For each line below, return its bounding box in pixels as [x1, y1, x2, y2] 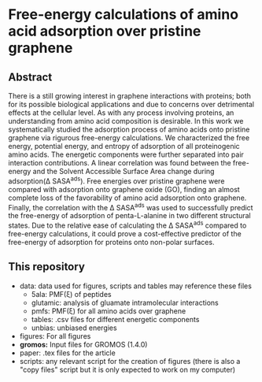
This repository [8, 260, 85, 273]
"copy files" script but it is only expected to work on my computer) [19, 365, 236, 374]
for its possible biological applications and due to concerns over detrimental [8, 100, 255, 109]
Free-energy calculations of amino [8, 6, 238, 24]
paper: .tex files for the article [19, 348, 116, 358]
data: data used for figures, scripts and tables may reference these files [19, 281, 252, 291]
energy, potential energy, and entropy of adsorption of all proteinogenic [8, 142, 240, 150]
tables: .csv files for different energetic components [31, 314, 200, 324]
